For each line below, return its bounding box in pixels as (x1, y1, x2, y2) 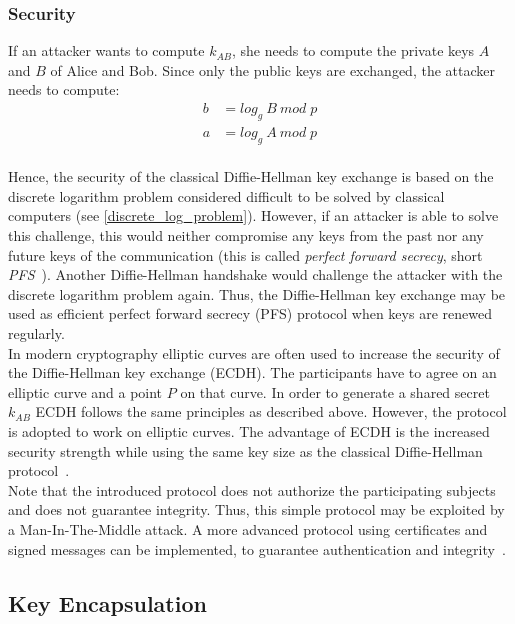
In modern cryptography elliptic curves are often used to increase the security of (8, 342, 500, 363)
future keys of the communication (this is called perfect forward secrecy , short (8, 244, 483, 265)
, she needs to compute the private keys (232, 40, 475, 61)
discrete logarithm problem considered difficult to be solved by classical (8, 185, 445, 206)
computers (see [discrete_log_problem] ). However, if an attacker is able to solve (8, 205, 499, 226)
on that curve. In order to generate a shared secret (180, 381, 490, 402)
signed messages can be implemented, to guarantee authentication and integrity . (8, 538, 506, 559)
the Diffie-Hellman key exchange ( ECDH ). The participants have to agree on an (8, 362, 497, 383)
